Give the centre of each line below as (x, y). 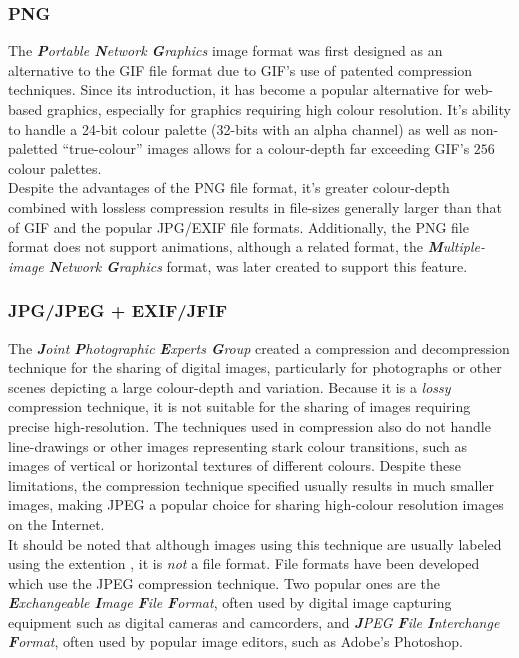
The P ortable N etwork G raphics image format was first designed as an (225, 50)
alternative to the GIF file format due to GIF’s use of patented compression (240, 69)
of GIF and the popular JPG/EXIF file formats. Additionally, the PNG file (238, 226)
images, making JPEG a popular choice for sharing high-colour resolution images (256, 504)
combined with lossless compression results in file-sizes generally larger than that (255, 206)
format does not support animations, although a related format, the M (225, 246)
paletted (33, 148)
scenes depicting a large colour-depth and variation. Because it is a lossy (229, 386)
